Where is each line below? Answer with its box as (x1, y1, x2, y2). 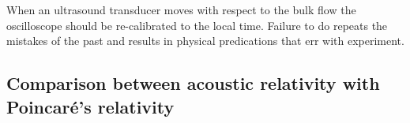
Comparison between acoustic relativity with (6, 71, 380, 95)
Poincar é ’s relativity (6, 94, 175, 118)
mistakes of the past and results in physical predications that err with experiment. (6, 32, 404, 49)
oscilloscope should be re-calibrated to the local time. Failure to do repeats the (6, 17, 388, 33)
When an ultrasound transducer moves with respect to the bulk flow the (6, 2, 356, 17)
